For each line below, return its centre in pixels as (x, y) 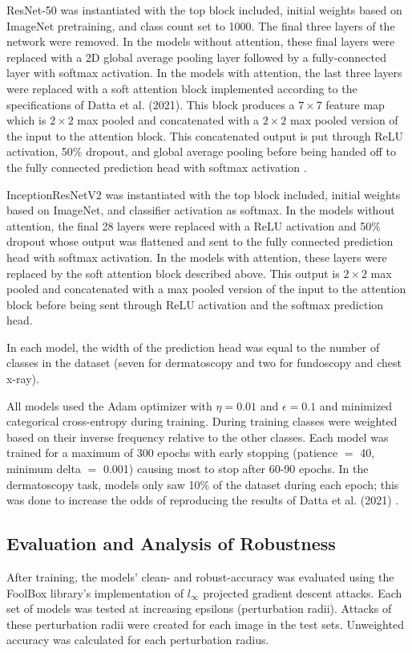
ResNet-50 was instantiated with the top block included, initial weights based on (204, 10)
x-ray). (23, 379)
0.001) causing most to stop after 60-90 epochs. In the (236, 469)
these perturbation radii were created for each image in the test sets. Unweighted (205, 624)
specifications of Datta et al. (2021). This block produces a (151, 104)
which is (26, 120)
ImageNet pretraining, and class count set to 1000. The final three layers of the (201, 25)
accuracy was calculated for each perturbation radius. (138, 640)
